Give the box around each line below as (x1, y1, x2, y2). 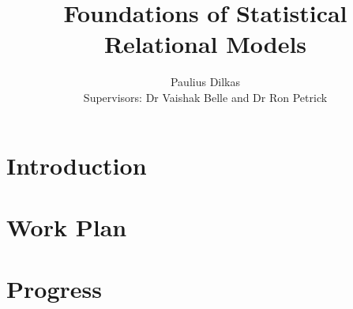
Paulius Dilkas (170, 73, 241, 90)
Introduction (6, 149, 147, 181)
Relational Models (103, 28, 307, 60)
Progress (6, 273, 102, 305)
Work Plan (6, 210, 127, 243)
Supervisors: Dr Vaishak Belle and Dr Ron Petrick (83, 89, 328, 105)
